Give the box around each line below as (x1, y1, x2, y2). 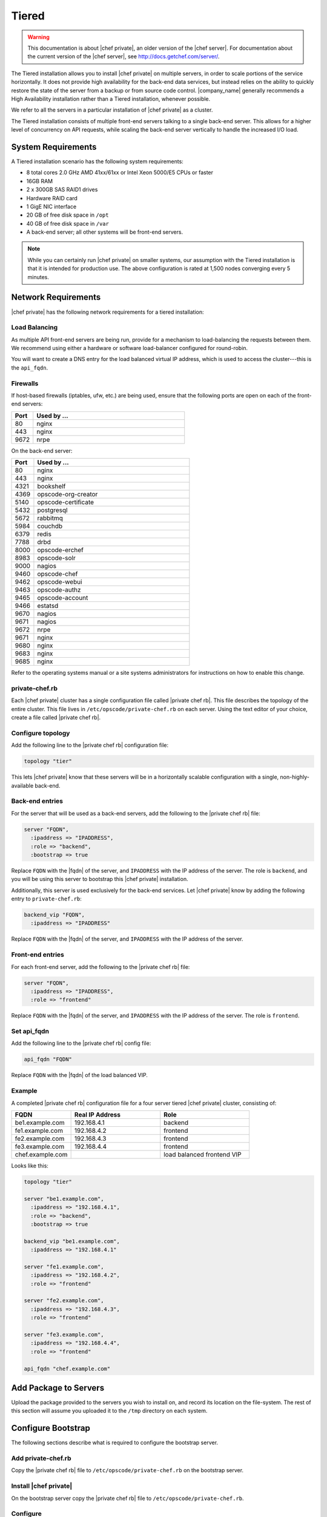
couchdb (37, 522, 63, 530)
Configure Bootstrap (11, 1423, 90, 1433)
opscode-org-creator (37, 490, 98, 499)
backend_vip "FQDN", (24, 911, 85, 919)
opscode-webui (37, 578, 82, 586)
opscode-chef (37, 570, 78, 578)
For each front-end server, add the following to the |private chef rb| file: (11, 963, 190, 970)
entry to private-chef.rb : (11, 895, 82, 902)
